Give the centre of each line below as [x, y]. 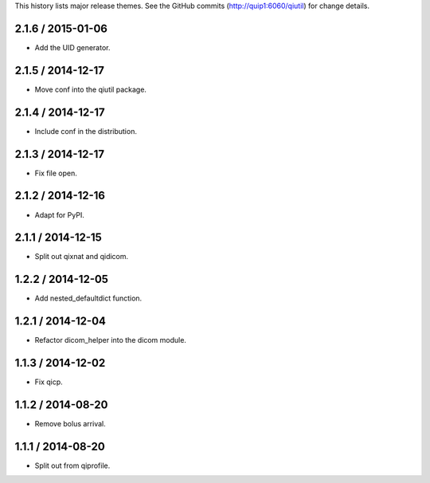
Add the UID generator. [72, 47]
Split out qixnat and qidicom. [82, 257]
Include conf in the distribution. [86, 131]
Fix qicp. [49, 382]
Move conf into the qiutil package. [91, 89]
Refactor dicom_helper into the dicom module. [111, 340]
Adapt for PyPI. [60, 214]
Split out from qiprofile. [72, 465]
